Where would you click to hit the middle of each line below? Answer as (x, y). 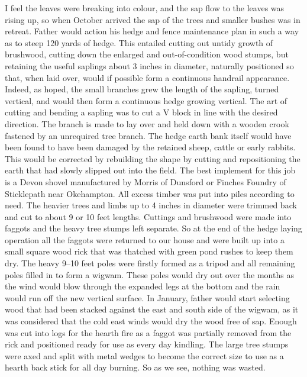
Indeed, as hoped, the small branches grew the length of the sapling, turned (142, 89)
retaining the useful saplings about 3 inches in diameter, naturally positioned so (149, 65)
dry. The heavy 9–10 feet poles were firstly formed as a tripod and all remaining (150, 263)
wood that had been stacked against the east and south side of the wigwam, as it (152, 309)
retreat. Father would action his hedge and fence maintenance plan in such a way (152, 31)
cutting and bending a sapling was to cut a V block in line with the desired (141, 112)
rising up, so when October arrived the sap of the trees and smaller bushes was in (153, 19)
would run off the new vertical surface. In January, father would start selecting (147, 297)
